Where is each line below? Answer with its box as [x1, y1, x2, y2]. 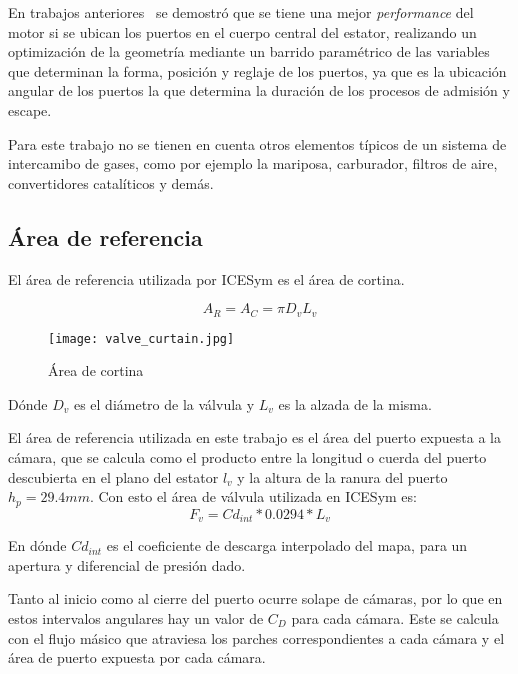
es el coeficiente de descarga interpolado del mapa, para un [106, 535, 468, 556]
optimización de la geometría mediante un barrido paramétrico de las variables [8, 41, 490, 62]
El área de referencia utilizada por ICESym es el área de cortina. [8, 268, 405, 289]
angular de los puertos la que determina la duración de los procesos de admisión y [8, 80, 510, 101]
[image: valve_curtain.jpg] [48, 331, 235, 346]
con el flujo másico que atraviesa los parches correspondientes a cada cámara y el [8, 627, 505, 648]
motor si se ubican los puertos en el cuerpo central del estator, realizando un [8, 21, 477, 42]
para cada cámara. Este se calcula [291, 607, 499, 628]
